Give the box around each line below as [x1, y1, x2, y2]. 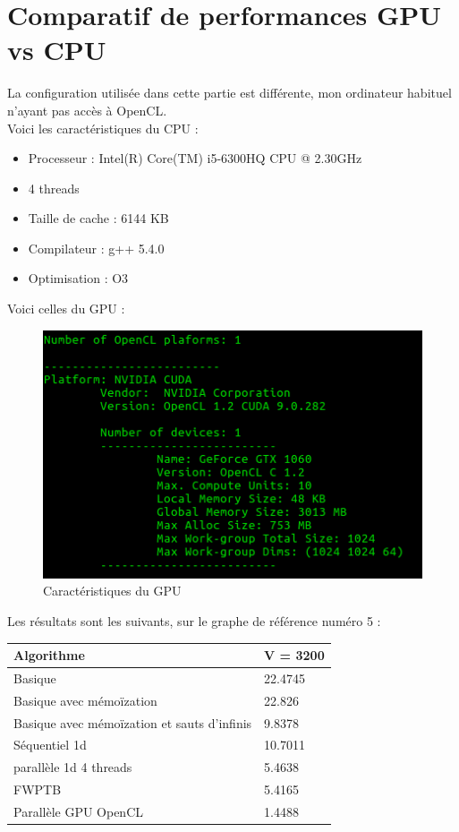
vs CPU [7, 31, 106, 68]
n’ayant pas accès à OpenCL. [7, 100, 167, 119]
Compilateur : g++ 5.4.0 [28, 238, 165, 257]
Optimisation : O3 [28, 269, 129, 287]
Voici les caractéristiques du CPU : [7, 118, 199, 137]
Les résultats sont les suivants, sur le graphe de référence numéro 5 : [7, 611, 381, 630]
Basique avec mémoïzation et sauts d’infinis [13, 713, 252, 732]
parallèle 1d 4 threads [13, 758, 132, 776]
